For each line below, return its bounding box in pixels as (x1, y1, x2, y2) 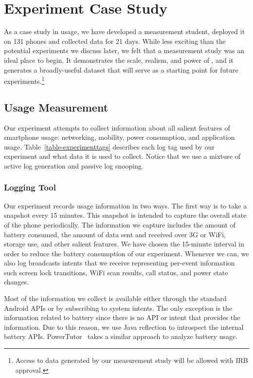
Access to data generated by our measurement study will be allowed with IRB (15, 355, 248, 365)
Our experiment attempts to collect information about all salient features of (4, 122, 230, 132)
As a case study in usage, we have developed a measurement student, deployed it (4, 26, 245, 37)
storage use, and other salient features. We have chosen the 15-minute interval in (4, 239, 245, 249)
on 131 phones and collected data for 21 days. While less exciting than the (4, 36, 226, 46)
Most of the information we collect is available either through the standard (4, 293, 227, 303)
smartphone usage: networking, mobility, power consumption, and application (4, 132, 235, 142)
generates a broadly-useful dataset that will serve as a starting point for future (4, 64, 238, 75)
